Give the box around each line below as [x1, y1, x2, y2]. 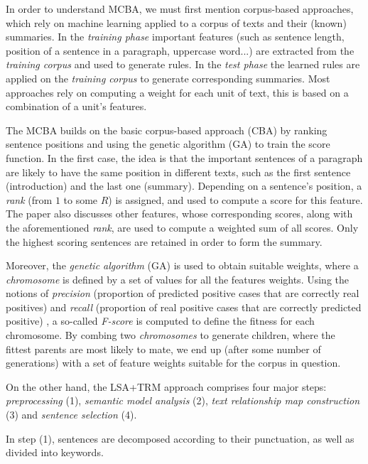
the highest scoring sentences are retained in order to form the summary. [6, 234, 323, 249]
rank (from [6, 192, 53, 207]
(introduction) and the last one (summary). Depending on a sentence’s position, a [6, 178, 362, 193]
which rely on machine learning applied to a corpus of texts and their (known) [6, 15, 347, 30]
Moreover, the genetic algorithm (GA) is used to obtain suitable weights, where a [6, 258, 359, 273]
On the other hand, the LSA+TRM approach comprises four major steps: [6, 379, 327, 394]
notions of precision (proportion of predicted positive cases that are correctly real [6, 286, 359, 301]
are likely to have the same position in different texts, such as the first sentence [6, 164, 351, 179]
